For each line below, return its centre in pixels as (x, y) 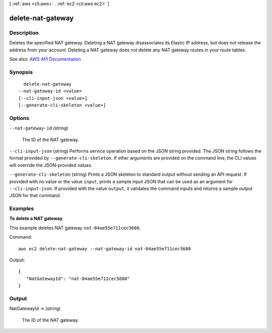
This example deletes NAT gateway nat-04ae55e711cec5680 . (75, 228)
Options (19, 118)
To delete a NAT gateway (36, 219)
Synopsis (21, 72)
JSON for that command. (35, 195)
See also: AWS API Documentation (45, 59)
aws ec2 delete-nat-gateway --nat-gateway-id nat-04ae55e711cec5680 (105, 249)
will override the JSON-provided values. (51, 165)
